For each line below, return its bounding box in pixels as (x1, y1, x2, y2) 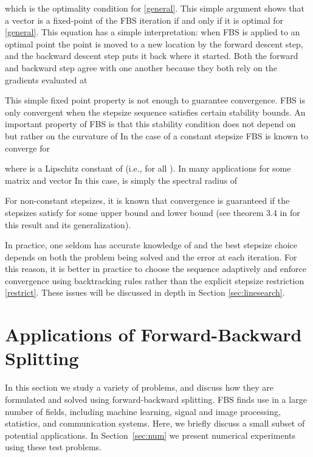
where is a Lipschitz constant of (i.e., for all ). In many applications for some (5, 162, 291, 175)
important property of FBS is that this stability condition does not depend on (5, 117, 296, 130)
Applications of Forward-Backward (5, 322, 302, 347)
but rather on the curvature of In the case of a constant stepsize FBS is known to (5, 129, 309, 142)
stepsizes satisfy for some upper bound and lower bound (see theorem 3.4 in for (5, 206, 300, 218)
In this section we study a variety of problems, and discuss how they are (5, 381, 274, 394)
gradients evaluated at (5, 73, 88, 86)
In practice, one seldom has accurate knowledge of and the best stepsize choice (5, 239, 298, 251)
